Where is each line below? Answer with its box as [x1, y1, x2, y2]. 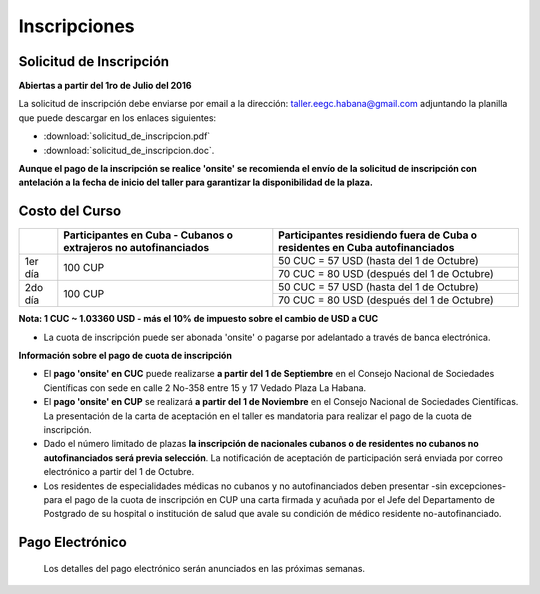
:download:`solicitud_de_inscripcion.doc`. [43, 144, 215, 156]
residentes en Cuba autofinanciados [278, 241, 455, 255]
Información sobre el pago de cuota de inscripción [18, 350, 232, 362]
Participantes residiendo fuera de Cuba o [278, 228, 478, 242]
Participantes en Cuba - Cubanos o [63, 228, 234, 242]
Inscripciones [18, 15, 135, 37]
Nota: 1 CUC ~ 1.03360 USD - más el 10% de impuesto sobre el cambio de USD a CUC [18, 313, 379, 325]
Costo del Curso [18, 203, 122, 220]
